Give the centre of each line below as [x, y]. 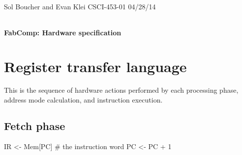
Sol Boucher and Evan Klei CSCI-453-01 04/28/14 [80, 6]
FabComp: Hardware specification [63, 33]
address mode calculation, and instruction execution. [83, 99]
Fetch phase [35, 126]
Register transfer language [95, 66]
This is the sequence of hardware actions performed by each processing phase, [121, 90]
